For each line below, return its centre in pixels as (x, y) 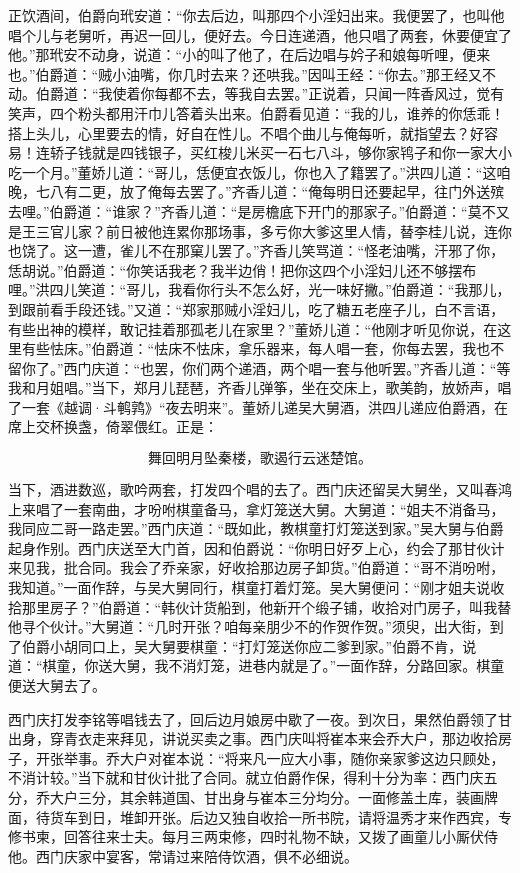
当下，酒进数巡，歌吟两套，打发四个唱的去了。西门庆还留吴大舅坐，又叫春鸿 (260, 489)
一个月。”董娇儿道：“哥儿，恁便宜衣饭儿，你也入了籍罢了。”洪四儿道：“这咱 (266, 171)
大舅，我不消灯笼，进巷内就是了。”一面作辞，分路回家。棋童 (308, 665)
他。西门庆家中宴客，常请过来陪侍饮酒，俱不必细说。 (183, 855)
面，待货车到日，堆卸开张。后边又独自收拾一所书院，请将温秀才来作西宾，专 (260, 816)
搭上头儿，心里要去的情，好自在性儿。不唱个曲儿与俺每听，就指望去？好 (246, 132)
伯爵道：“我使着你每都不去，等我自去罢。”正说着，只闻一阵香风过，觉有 (270, 93)
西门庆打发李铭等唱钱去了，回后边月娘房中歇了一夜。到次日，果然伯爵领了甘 (260, 718)
